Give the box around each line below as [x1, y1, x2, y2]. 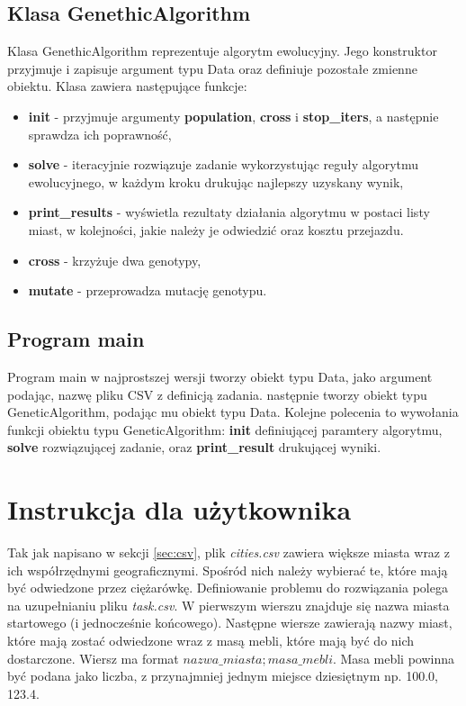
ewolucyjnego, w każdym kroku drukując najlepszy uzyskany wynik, [28, 172, 404, 191]
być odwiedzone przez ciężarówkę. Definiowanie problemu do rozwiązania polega [7, 578, 448, 597]
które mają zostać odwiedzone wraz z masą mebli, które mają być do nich [7, 631, 415, 649]
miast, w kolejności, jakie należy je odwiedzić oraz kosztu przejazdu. [28, 220, 404, 239]
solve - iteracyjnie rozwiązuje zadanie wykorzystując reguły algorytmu [28, 155, 419, 174]
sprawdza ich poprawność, [28, 124, 172, 143]
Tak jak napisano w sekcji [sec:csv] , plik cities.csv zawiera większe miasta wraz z [7, 543, 450, 562]
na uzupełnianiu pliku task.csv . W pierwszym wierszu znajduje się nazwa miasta [7, 595, 450, 614]
